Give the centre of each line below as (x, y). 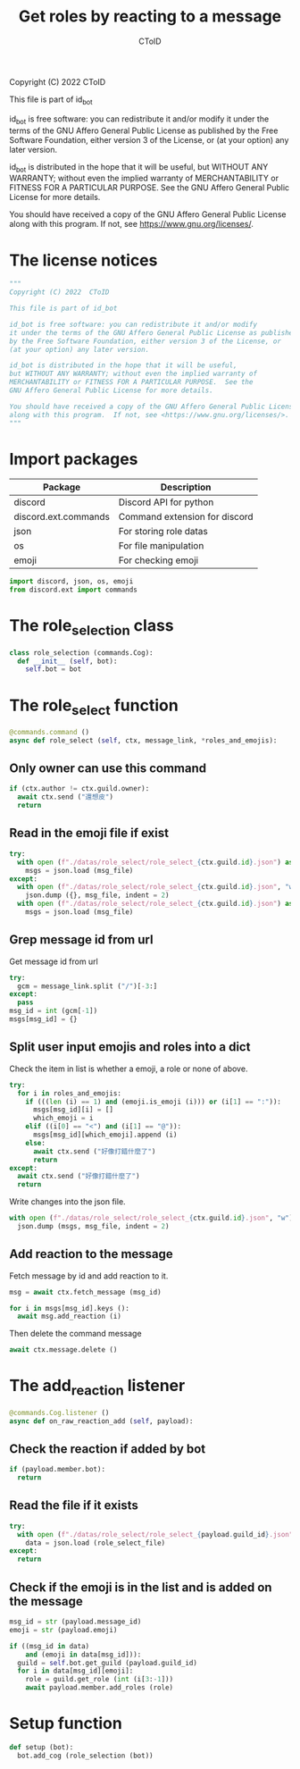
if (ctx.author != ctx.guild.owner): (79, 789)
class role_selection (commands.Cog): (81, 653)
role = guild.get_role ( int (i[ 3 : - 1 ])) (100, 1680)
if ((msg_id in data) (50, 1646)
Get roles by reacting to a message (150, 17)
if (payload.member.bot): (57, 1470)
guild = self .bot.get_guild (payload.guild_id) (108, 1663)
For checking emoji (158, 560)
